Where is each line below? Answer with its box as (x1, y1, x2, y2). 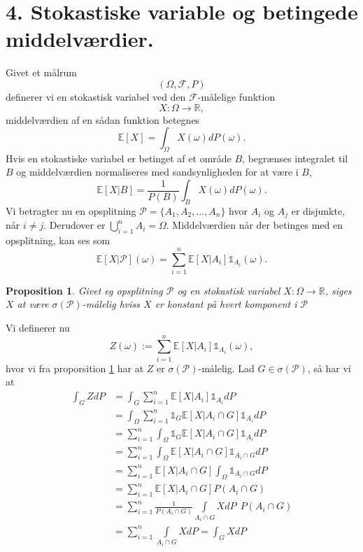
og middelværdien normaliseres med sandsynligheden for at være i (16, 164, 299, 179)
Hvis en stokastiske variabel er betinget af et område (6, 150, 232, 165)
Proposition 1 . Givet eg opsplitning (6, 283, 163, 297)
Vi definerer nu (6, 320, 70, 335)
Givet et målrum (6, 65, 78, 80)
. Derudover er (43, 218, 106, 232)
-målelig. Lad (198, 360, 255, 375)
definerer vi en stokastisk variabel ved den (6, 89, 186, 104)
